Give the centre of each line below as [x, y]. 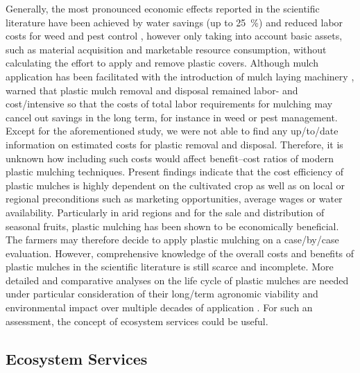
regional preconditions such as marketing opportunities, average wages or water [174, 199]
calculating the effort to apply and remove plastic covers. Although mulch [162, 63]
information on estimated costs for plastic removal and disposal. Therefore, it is [174, 144]
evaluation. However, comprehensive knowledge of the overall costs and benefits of [180, 253]
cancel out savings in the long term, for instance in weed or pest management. [172, 117]
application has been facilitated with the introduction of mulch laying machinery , [180, 76]
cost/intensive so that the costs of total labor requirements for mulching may [169, 104]
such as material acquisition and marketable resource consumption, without [166, 49]
